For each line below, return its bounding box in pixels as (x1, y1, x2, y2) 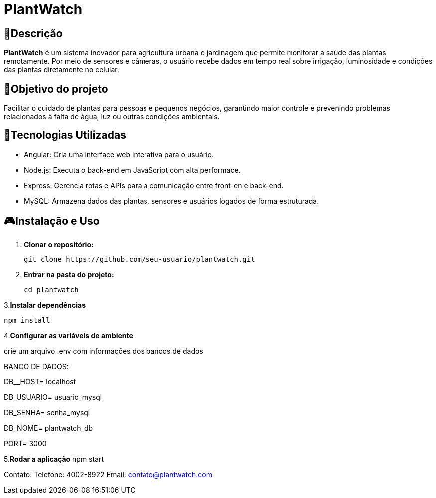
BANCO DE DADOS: (4, 362, 69, 371)
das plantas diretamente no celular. (4, 65, 119, 74)
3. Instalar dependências (4, 300, 86, 309)
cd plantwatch (24, 285, 79, 294)
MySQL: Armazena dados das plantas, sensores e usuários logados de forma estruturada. (24, 196, 319, 205)
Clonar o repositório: (24, 240, 94, 249)
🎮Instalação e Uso (4, 215, 100, 228)
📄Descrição (4, 27, 63, 40)
